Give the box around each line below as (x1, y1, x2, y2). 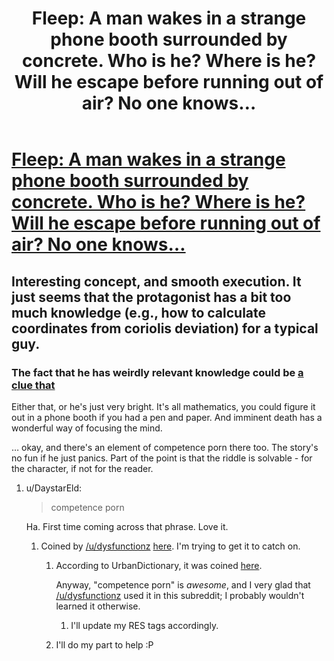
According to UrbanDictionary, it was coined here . (55, 559, 263, 571)
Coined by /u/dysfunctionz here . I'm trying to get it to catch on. (40, 540, 301, 552)
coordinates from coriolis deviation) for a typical (11, 320, 319, 337)
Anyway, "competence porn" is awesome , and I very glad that (55, 578, 311, 591)
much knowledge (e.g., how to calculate (11, 304, 267, 321)
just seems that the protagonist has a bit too (11, 288, 292, 306)
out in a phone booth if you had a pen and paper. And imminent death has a (11, 411, 323, 423)
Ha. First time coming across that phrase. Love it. (25, 520, 229, 532)
